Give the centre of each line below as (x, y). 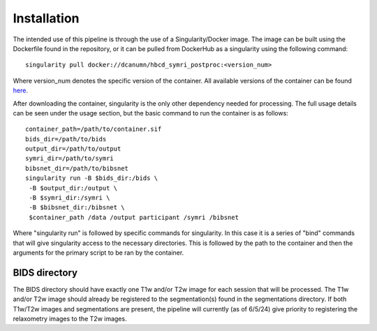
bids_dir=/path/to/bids (66, 139)
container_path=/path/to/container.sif (94, 129)
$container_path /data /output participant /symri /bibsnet (134, 217)
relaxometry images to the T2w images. (70, 319)
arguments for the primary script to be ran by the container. (98, 253)
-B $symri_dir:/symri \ (69, 198)
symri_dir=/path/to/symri (70, 159)
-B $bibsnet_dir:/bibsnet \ (77, 207)
